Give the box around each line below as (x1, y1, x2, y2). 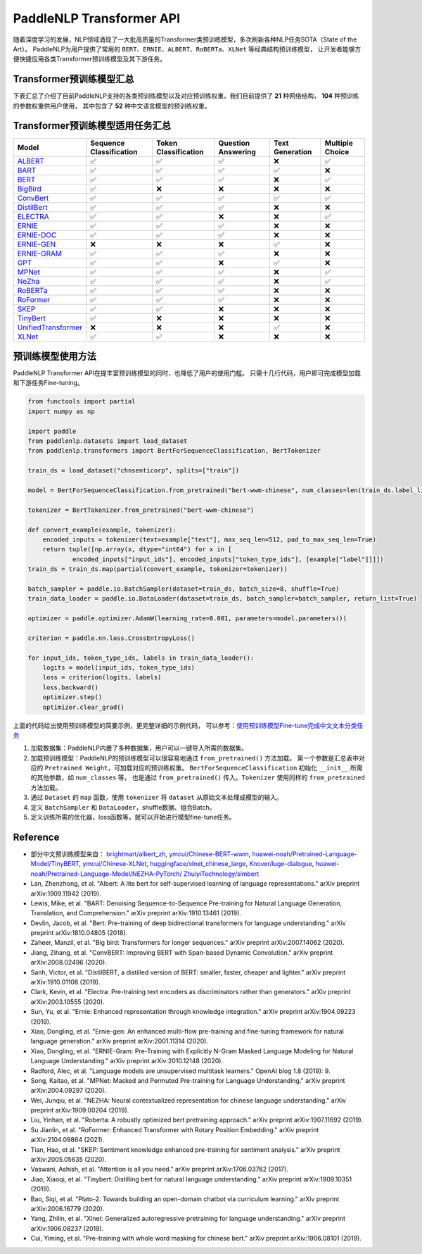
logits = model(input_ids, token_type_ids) (42, 663, 195, 672)
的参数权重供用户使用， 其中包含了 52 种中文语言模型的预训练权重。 (13, 101, 211, 110)
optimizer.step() (42, 694, 103, 701)
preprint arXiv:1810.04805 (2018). (30, 929, 128, 937)
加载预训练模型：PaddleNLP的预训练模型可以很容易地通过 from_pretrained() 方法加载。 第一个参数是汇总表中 (30, 753, 359, 762)
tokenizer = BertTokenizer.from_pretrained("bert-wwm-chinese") (27, 506, 255, 514)
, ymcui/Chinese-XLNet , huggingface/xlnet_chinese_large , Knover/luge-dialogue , (78, 860, 314, 868)
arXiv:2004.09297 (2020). (30, 1086, 107, 1095)
